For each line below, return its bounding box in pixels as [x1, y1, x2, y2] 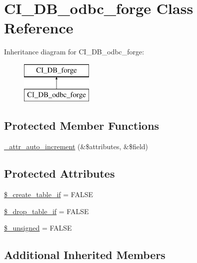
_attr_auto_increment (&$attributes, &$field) [4, 141, 148, 152]
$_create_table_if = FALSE [4, 189, 93, 200]
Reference [4, 17, 73, 38]
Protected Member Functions [4, 118, 159, 133]
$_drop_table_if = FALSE [4, 206, 89, 216]
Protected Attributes [4, 166, 115, 181]
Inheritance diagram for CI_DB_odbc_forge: [4, 46, 144, 57]
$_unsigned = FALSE [4, 223, 72, 233]
